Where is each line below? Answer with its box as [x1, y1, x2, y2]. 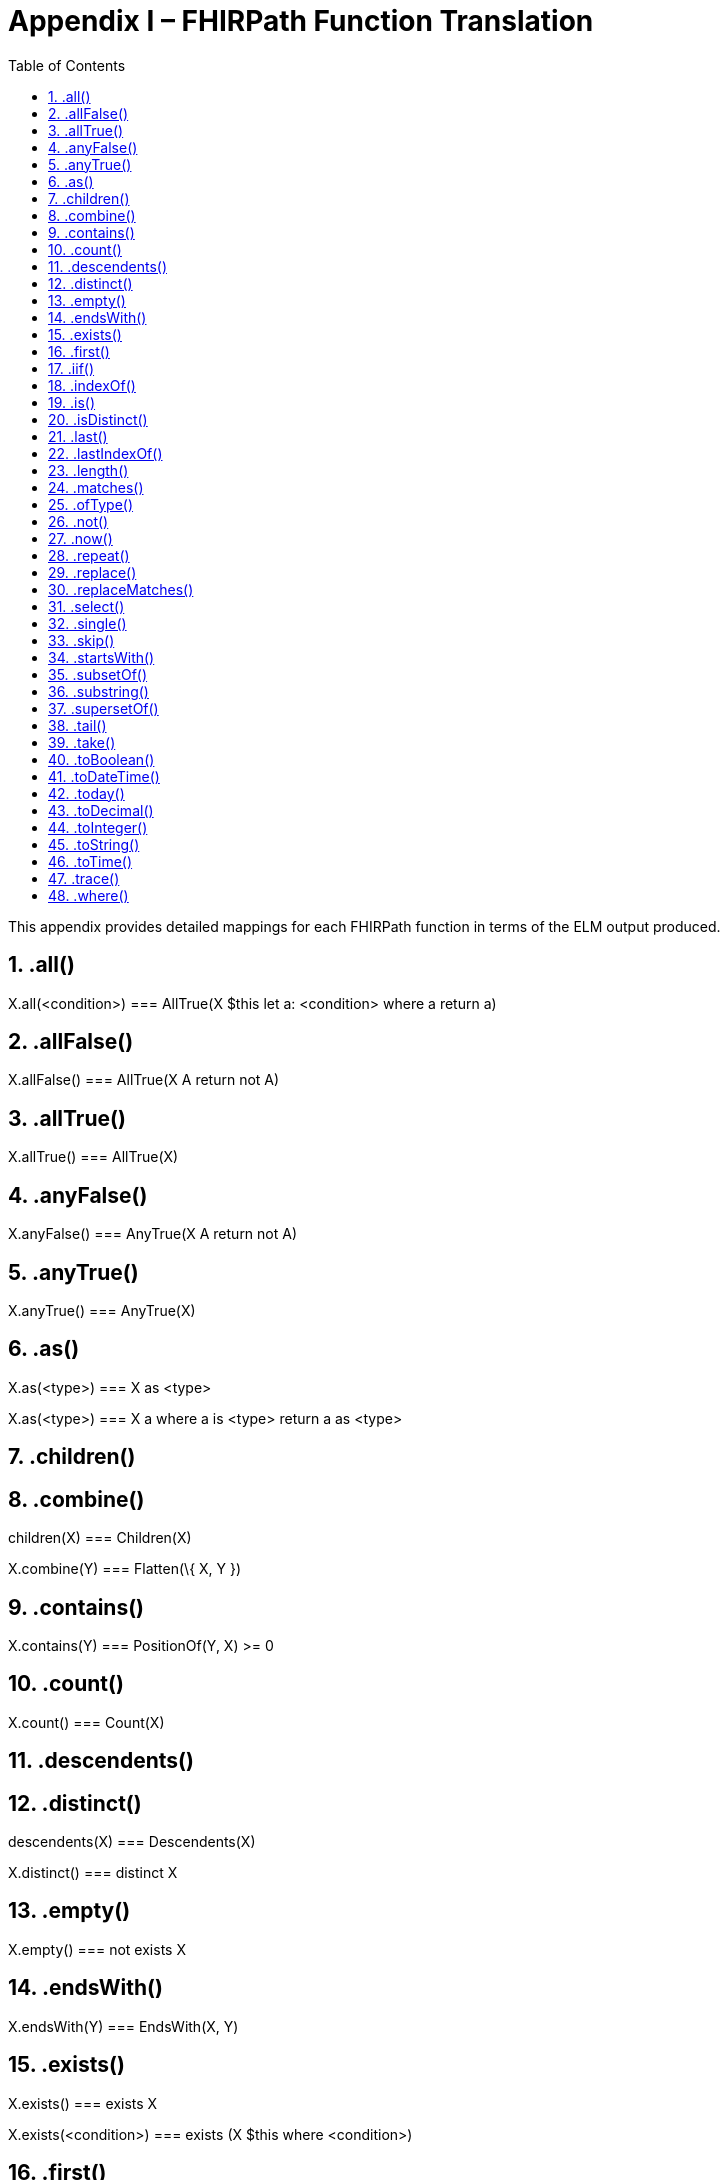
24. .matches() [48, 478, 144, 496]
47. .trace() [48, 869, 120, 887]
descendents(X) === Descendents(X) [8, 1833, 256, 1851]
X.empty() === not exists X [8, 1940, 186, 1958]
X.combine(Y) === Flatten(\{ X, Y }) [8, 1560, 242, 1578]
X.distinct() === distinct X [8, 1864, 178, 1882]
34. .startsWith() [48, 648, 155, 666]
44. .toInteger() [48, 818, 148, 836]
